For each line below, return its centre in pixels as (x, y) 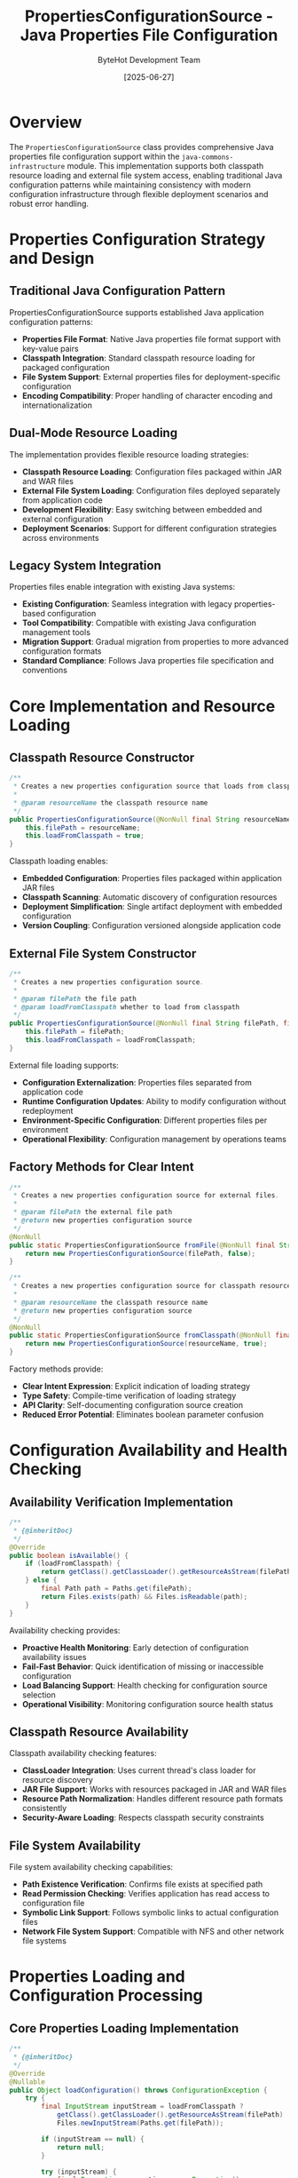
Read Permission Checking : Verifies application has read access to (146, 1894)
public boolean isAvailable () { (69, 1555)
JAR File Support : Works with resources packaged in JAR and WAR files (154, 1789)
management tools (56, 632)
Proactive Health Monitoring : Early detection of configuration (135, 1647)
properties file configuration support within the (94, 156)
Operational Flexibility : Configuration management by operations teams (154, 1139)
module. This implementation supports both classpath (165, 165)
